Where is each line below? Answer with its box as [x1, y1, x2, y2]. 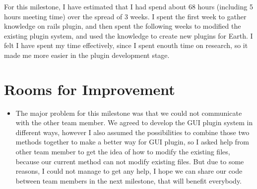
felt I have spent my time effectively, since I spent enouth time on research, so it [4, 40, 248, 50]
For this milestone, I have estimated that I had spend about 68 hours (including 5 [4, 1, 253, 11]
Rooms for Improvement [4, 79, 175, 99]
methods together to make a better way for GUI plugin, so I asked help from [15, 137, 250, 147]
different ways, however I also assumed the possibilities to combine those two [15, 127, 250, 137]
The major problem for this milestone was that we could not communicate [15, 107, 242, 118]
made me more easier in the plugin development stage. [4, 49, 170, 60]
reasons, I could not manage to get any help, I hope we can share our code [15, 166, 243, 176]
